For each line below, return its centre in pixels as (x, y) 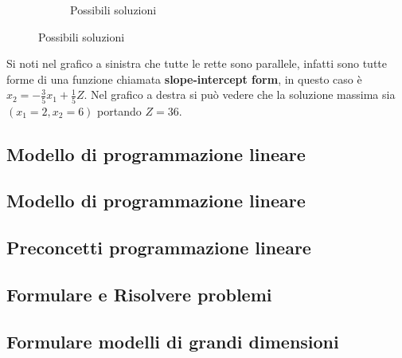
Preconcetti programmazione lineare (159, 248)
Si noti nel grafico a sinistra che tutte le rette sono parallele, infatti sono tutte (197, 63)
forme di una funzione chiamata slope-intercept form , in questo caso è (184, 79)
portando (119, 110)
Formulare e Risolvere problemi (139, 295)
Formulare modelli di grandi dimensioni (173, 341)
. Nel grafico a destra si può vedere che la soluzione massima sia (240, 94)
